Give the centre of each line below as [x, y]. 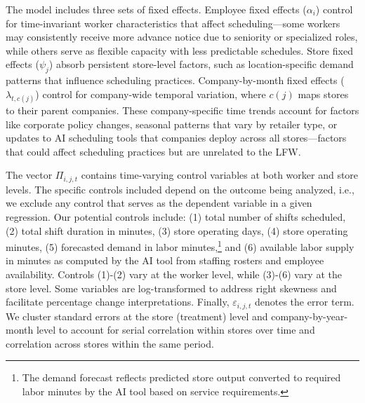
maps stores [323, 94]
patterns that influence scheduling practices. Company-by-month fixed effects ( [175, 80]
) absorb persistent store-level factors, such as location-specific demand [201, 64]
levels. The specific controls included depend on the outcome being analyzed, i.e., [180, 189]
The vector [29, 175]
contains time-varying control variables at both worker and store [220, 175]
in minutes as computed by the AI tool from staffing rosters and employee [165, 260]
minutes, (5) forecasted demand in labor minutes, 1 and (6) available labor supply [180, 246]
